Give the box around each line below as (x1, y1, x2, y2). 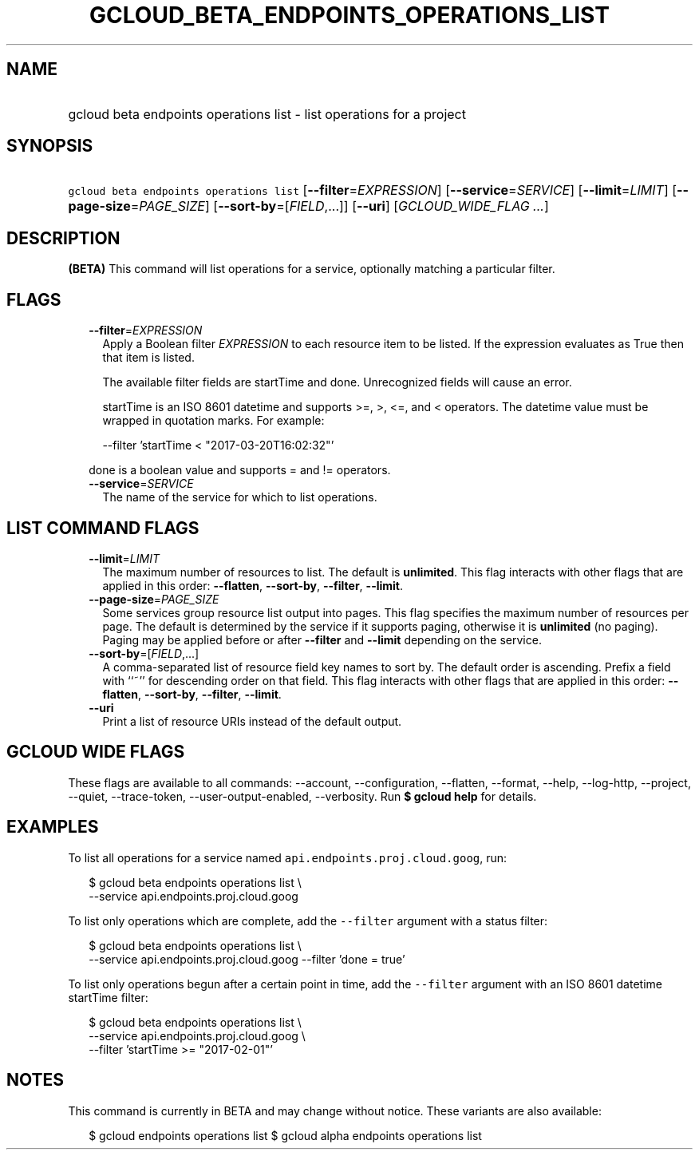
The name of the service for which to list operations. (102, 490, 377, 505)
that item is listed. (102, 350, 195, 365)
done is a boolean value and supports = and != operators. (89, 463, 391, 477)
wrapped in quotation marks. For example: (102, 414, 325, 428)
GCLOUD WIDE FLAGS (6, 742, 185, 762)
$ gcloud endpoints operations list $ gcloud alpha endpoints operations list (89, 1128, 482, 1142)
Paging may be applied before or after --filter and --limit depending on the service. (102, 632, 542, 647)
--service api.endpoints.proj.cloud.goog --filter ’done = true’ (89, 952, 405, 966)
